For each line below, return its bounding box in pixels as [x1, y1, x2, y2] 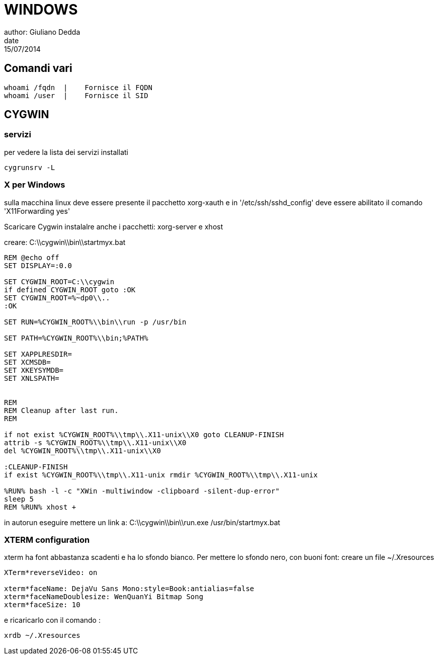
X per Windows [4, 180, 65, 190]
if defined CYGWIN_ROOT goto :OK [4, 285, 136, 294]
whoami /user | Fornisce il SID [4, 91, 148, 100]
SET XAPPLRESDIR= [4, 350, 72, 358]
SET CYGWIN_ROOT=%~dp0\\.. [4, 293, 110, 302]
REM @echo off [4, 253, 59, 262]
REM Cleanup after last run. [4, 406, 119, 415]
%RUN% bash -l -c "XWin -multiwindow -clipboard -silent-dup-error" [4, 486, 280, 495]
